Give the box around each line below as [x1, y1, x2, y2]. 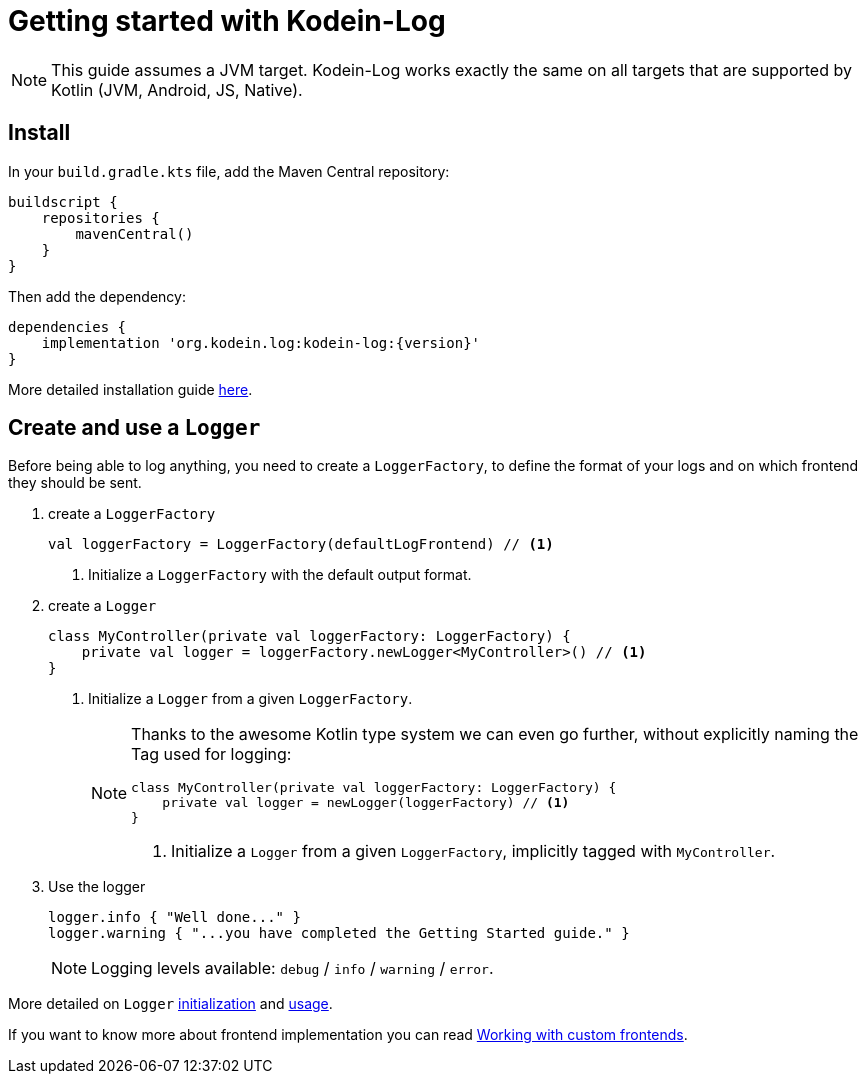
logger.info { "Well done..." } [48, 909, 301, 926]
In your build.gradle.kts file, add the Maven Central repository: [8, 162, 450, 180]
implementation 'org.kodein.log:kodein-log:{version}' [41, 334, 481, 351]
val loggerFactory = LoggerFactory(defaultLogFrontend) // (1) [48, 536, 554, 553]
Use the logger [48, 878, 146, 896]
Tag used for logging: [131, 744, 292, 765]
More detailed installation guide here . [8, 380, 253, 398]
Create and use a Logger [8, 415, 261, 441]
